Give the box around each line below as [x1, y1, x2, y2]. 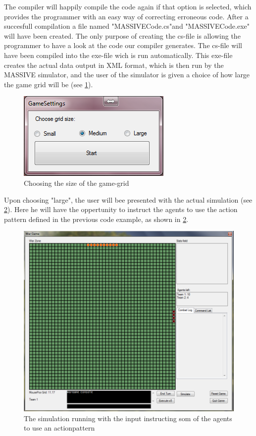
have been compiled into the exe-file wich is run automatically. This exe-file [4, 50, 233, 60]
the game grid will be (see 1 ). [4, 79, 93, 89]
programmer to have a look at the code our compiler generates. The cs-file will [4, 40, 242, 51]
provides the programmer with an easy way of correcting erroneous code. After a [4, 11, 249, 21]
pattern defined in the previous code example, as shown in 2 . [4, 214, 189, 224]
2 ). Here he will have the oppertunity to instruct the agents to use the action [4, 204, 238, 215]
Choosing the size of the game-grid [24, 177, 129, 188]
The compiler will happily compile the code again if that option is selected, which [4, 1, 252, 11]
